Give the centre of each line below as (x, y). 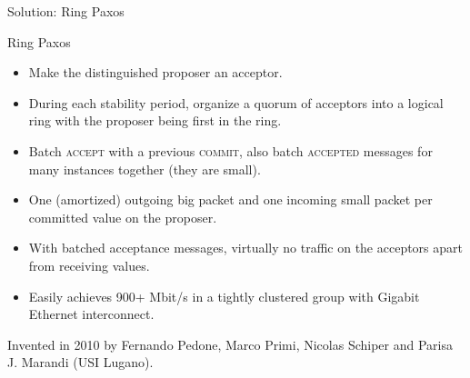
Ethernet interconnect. (91, 314)
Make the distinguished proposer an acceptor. (155, 72)
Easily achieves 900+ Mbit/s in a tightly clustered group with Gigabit (224, 296)
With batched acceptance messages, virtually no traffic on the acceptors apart (245, 248)
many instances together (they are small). (145, 169)
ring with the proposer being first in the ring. (155, 120)
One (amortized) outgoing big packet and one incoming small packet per (230, 199)
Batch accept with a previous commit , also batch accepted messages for (230, 150)
